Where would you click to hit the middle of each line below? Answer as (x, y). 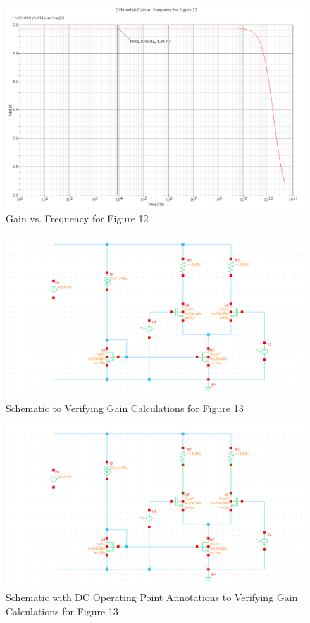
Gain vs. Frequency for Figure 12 (77, 218)
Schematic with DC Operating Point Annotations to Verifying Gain (152, 597)
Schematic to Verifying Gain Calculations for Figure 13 (125, 407)
